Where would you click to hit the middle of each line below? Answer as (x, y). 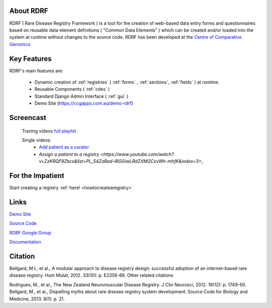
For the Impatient (37, 176)
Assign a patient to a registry (69, 154)
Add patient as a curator (64, 147)
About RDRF (29, 11)
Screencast (28, 118)
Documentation (25, 242)
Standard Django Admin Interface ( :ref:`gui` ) (81, 96)
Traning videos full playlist (49, 131)
